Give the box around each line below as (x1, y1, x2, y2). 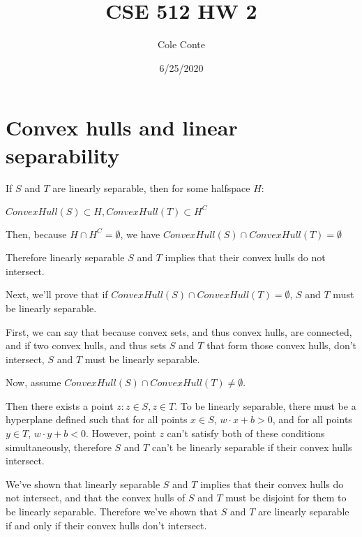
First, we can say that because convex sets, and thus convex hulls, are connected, (6, 324, 352, 339)
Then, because (6, 226, 67, 241)
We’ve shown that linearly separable (6, 476, 160, 491)
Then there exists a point (6, 398, 114, 413)
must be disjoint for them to (225, 490, 347, 505)
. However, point (85, 426, 156, 441)
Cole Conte (157, 37, 206, 52)
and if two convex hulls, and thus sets (6, 338, 167, 353)
